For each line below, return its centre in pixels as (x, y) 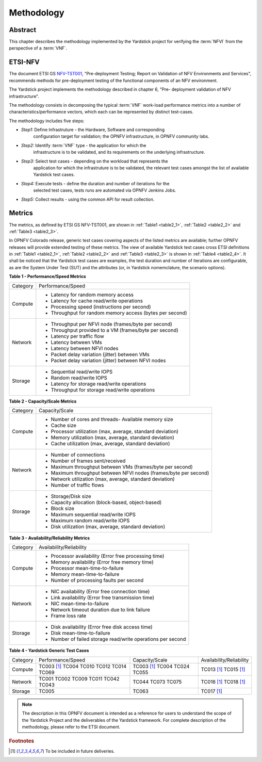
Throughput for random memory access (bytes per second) (119, 313)
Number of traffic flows (77, 485)
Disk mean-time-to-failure (81, 633)
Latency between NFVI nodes (85, 348)
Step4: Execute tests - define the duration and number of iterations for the (95, 183)
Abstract (23, 30)
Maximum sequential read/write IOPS (93, 515)
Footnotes (22, 741)
